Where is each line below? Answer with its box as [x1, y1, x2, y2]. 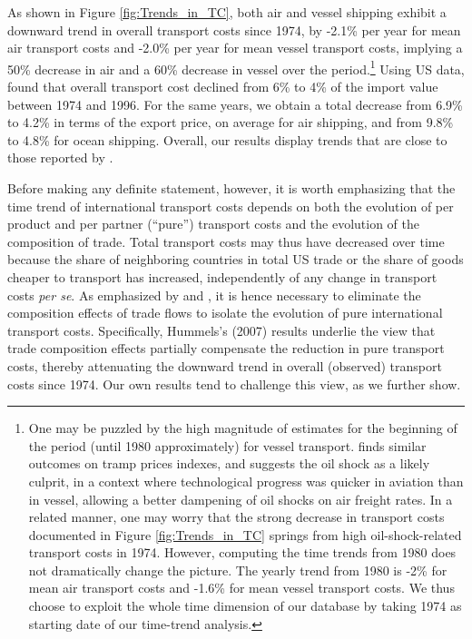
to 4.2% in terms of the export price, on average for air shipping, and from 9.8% [7, 113, 454, 132]
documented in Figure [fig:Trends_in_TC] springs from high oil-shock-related [28, 525, 462, 544]
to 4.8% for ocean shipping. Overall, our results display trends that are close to [7, 130, 447, 149]
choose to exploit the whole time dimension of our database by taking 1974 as [28, 596, 462, 615]
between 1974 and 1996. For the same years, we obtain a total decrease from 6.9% [7, 94, 463, 113]
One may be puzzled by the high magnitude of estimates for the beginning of [28, 418, 457, 437]
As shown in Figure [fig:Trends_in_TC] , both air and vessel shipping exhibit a [7, 3, 447, 21]
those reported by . [7, 148, 113, 167]
